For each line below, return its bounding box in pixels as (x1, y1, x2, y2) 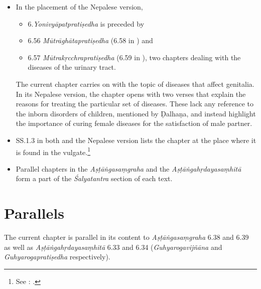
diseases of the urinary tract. (28, 62, 116, 72)
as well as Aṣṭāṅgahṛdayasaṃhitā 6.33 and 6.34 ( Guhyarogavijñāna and (4, 241, 222, 252)
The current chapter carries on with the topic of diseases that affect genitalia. (16, 78, 254, 89)
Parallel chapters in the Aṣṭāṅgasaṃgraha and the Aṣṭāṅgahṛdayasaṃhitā (16, 163, 241, 174)
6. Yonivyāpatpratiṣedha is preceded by (28, 18, 145, 29)
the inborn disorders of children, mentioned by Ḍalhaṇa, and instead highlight (16, 108, 256, 118)
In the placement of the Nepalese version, (16, 2, 143, 12)
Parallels (4, 203, 64, 223)
